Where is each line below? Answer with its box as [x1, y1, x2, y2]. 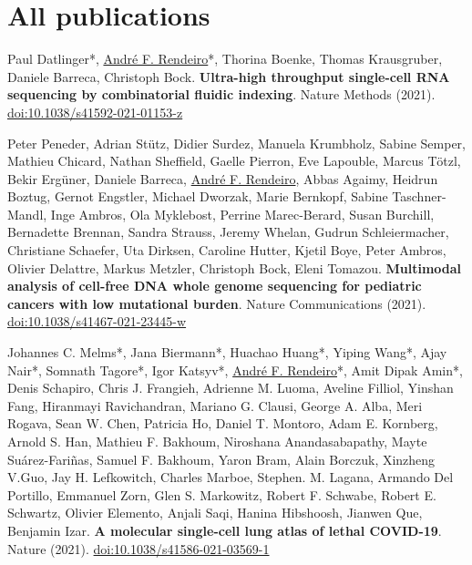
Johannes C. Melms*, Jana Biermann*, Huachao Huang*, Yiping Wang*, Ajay [7, 343, 447, 362]
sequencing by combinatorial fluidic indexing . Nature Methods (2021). [7, 85, 436, 104]
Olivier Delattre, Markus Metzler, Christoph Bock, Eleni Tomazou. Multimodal [7, 258, 462, 277]
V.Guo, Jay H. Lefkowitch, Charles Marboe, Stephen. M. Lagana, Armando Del [7, 467, 454, 487]
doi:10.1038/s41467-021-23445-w [7, 312, 187, 331]
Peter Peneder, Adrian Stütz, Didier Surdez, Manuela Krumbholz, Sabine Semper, [7, 133, 466, 152]
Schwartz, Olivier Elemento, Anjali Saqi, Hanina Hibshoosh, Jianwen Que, [7, 503, 423, 522]
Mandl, [7, 204, 47, 223]
